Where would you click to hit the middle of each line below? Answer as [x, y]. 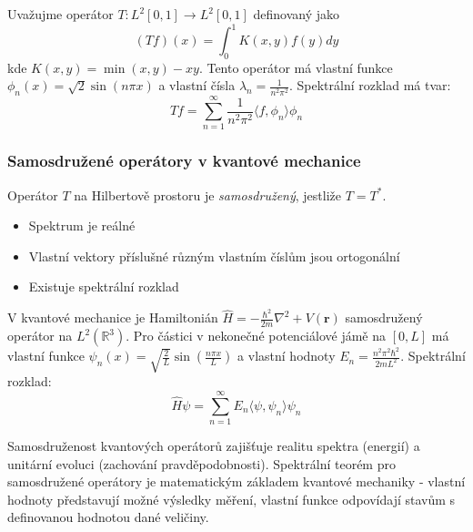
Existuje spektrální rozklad [104, 286]
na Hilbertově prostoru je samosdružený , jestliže [207, 194]
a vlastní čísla [197, 85]
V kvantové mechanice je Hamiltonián [113, 317]
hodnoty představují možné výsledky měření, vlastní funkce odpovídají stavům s [231, 499]
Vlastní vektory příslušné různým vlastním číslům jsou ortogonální [214, 256]
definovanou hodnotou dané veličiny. [108, 517]
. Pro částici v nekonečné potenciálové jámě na [256, 336]
